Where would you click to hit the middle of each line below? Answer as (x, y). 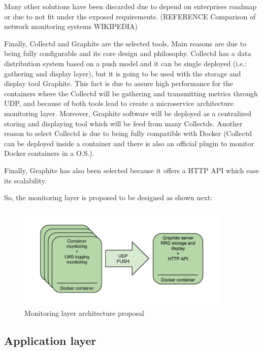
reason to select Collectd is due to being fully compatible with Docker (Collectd (128, 133)
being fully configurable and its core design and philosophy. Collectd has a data (128, 53)
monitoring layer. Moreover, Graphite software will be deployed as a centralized (128, 113)
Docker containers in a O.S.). (49, 153)
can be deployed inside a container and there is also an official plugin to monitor (129, 143)
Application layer (50, 340)
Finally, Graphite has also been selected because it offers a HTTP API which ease (132, 170)
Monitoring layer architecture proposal (84, 313)
